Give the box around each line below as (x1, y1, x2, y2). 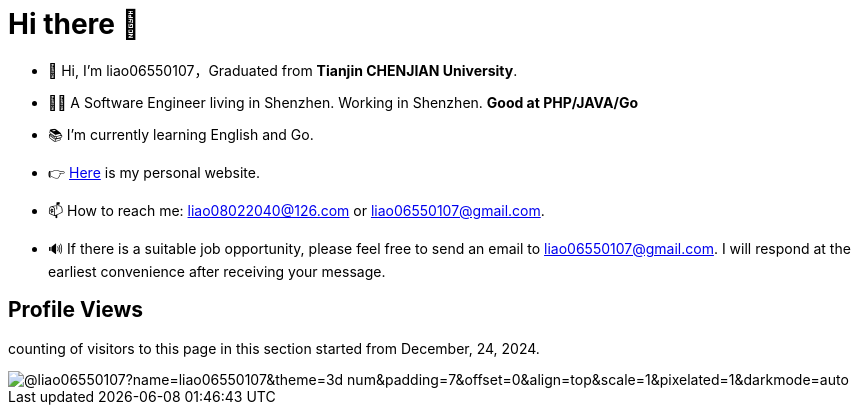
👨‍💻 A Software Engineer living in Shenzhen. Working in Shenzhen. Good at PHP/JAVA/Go (48, 93, 639, 111)
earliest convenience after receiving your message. (48, 262, 386, 280)
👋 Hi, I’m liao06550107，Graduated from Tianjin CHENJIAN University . (48, 61, 518, 79)
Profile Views (8, 297, 144, 323)
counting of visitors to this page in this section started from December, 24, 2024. (8, 339, 540, 357)
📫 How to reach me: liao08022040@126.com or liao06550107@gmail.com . (48, 201, 545, 219)
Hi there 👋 (8, 7, 140, 41)
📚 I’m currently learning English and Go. (48, 125, 314, 143)
